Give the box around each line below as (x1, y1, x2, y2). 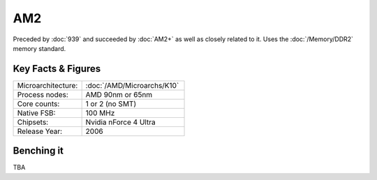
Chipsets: (17, 117, 49, 127)
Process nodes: (17, 89, 69, 99)
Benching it (13, 145, 64, 157)
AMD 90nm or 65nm (85, 89, 153, 99)
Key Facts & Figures (13, 63, 101, 75)
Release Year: (17, 126, 63, 136)
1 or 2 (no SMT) (85, 98, 136, 108)
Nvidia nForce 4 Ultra (85, 117, 156, 127)
